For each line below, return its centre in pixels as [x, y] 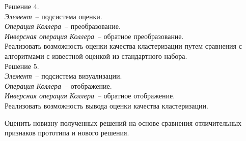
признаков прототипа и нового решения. [67, 133]
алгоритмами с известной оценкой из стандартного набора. [96, 56]
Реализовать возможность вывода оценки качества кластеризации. [106, 105]
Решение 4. [22, 6]
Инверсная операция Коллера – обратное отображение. [90, 96]
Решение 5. [22, 66]
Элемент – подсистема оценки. [53, 16]
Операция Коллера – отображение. [58, 85]
